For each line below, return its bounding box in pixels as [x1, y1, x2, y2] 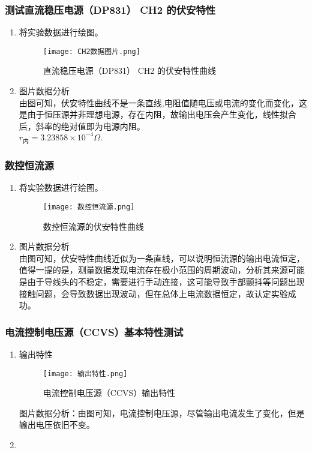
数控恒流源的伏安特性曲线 [43, 220, 144, 232]
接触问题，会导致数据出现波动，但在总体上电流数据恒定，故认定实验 [19, 287, 288, 299]
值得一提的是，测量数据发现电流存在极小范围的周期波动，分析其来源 [19, 263, 288, 276]
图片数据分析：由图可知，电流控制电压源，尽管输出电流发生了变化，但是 [19, 406, 305, 419]
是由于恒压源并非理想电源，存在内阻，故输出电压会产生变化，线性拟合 [19, 108, 296, 121]
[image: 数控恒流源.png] [43, 202, 135, 211]
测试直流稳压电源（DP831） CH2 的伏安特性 [5, 2, 216, 17]
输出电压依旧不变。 [19, 418, 95, 431]
